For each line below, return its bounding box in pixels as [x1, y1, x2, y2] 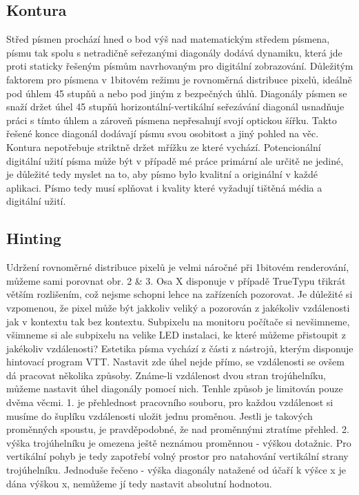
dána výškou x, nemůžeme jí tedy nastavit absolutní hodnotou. [6, 476, 272, 490]
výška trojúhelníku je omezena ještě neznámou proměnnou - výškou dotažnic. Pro [6, 435, 351, 449]
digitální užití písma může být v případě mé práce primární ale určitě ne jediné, [6, 153, 344, 168]
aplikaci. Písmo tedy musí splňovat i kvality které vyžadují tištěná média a [6, 180, 322, 194]
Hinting [6, 228, 61, 249]
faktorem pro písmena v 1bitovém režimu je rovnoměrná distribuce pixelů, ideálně [6, 72, 352, 86]
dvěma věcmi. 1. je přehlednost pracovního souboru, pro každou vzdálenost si [6, 395, 334, 410]
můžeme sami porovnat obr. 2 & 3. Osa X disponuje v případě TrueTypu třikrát [6, 273, 346, 287]
